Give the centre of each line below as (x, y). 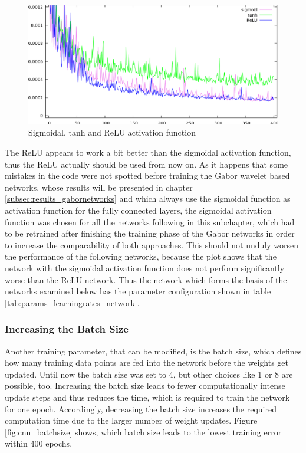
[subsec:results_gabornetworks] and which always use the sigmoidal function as (148, 198)
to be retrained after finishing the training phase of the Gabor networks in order (150, 233)
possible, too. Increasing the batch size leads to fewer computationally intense (145, 385)
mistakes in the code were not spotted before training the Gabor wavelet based (147, 175)
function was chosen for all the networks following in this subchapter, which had (150, 221)
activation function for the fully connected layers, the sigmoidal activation (138, 210)
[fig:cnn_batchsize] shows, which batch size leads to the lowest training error (143, 431)
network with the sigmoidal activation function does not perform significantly (145, 268)
